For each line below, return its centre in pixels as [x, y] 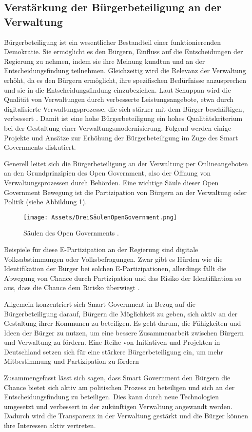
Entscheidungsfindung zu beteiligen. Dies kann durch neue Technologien [111, 397]
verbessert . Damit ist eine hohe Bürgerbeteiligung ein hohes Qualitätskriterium [123, 118]
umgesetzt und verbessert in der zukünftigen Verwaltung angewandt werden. [118, 406]
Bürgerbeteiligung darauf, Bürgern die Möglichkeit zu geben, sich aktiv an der [121, 313]
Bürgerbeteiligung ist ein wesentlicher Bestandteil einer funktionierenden [112, 42]
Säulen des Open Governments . [71, 233]
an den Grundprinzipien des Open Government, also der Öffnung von [107, 173]
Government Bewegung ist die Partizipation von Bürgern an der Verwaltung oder [126, 192]
